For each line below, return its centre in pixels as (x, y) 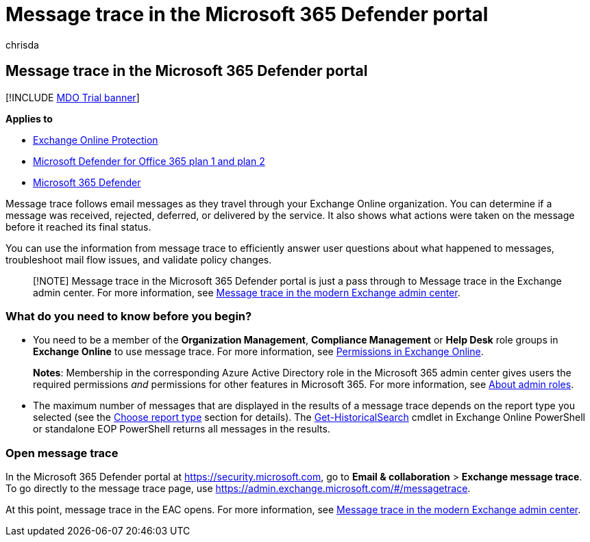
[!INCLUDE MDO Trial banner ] (73, 97)
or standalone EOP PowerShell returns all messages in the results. (182, 429)
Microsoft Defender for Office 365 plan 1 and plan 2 (149, 161)
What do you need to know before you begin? (129, 316)
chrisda (22, 44)
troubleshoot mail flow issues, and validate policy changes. (139, 259)
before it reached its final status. (78, 227)
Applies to (29, 118)
